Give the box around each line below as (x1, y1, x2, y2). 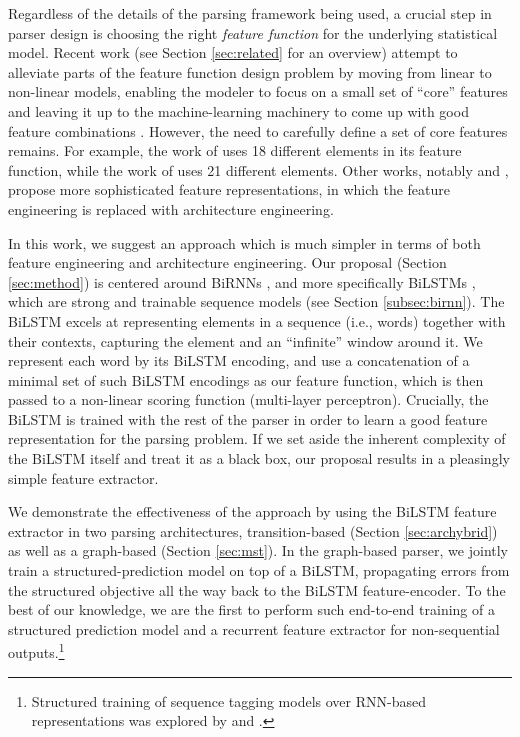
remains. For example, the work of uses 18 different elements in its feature (8, 140, 462, 161)
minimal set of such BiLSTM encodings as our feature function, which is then (8, 369, 484, 390)
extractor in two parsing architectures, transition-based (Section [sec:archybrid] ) (8, 520, 498, 541)
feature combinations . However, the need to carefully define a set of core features (8, 120, 508, 141)
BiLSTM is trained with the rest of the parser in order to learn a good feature (8, 408, 488, 429)
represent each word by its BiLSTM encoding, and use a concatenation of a (8, 350, 470, 371)
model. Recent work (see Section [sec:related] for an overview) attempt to (8, 42, 458, 63)
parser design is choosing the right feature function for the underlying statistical (8, 22, 498, 43)
